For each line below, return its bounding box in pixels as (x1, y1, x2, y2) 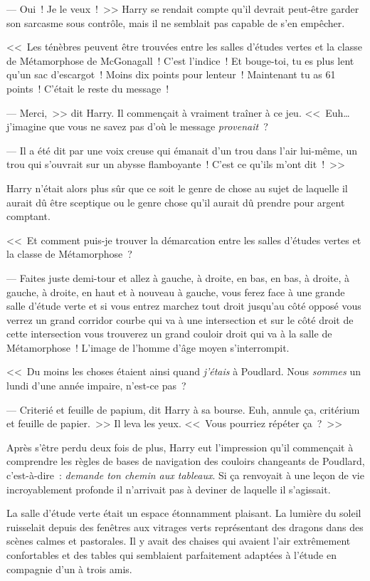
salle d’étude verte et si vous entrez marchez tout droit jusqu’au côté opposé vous (6, 298, 361, 313)
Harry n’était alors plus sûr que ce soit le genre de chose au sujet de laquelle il (6, 180, 348, 195)
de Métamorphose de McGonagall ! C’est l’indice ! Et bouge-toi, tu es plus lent (6, 53, 354, 68)
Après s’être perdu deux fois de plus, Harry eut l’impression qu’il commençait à (6, 439, 354, 454)
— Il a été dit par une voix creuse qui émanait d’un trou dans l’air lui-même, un (6, 142, 358, 157)
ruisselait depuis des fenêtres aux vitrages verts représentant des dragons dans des (6, 519, 364, 534)
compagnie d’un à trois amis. (6, 561, 132, 576)
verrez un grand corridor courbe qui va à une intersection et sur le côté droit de (6, 312, 354, 327)
